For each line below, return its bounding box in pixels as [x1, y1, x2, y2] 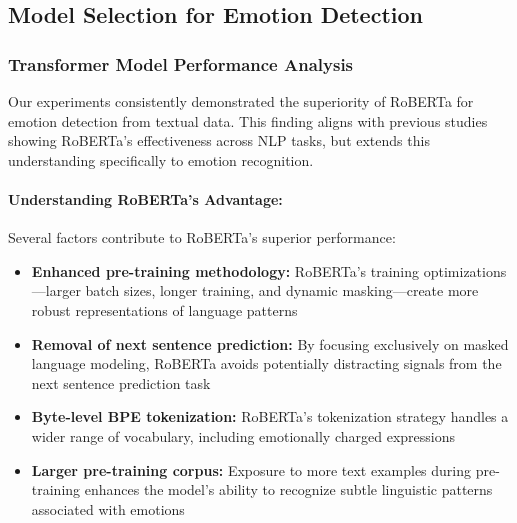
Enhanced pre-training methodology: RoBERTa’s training [31, 260, 420, 281]
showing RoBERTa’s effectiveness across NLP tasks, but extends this [8, 130, 430, 151]
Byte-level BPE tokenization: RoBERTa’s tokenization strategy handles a [31, 406, 509, 427]
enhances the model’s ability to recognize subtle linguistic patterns [84, 479, 493, 500]
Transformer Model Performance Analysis [8, 51, 354, 76]
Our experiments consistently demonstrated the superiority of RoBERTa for [8, 91, 474, 111]
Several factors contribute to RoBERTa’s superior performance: [8, 227, 396, 248]
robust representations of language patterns [31, 299, 298, 320]
